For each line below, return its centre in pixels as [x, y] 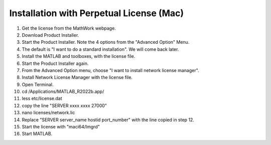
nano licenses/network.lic [48, 113]
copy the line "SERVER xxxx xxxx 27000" [64, 105]
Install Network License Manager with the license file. [77, 78]
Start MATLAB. [37, 134]
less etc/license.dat [42, 99]
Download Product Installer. [50, 35]
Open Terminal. [38, 84]
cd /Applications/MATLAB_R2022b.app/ [63, 92]
